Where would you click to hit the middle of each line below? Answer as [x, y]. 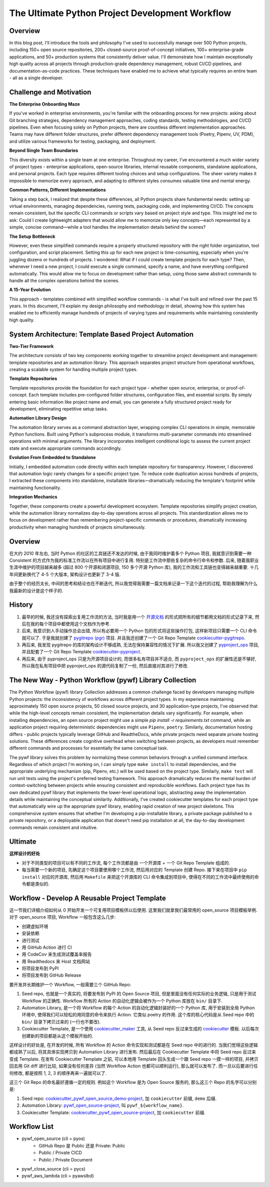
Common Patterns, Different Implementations [57, 190]
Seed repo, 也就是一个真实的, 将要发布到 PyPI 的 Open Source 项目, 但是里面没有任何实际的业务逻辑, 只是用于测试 [139, 994]
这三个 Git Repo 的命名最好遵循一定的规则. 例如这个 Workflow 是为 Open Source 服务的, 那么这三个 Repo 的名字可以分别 [133, 1082]
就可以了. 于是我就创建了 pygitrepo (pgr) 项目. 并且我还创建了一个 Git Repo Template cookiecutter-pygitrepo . [134, 638]
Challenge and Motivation [50, 92]
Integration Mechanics [33, 497]
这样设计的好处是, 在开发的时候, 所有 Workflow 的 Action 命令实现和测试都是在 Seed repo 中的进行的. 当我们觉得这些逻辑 [133, 1045]
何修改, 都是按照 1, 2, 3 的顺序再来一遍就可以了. [58, 1073]
